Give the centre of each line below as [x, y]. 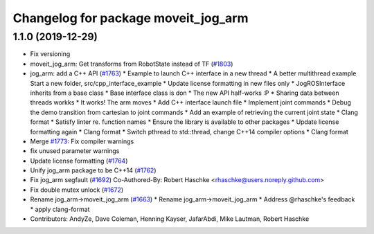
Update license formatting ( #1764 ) [79, 161]
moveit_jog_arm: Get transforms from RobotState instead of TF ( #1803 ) [132, 64]
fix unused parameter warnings [75, 151]
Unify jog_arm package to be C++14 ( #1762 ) [93, 170]
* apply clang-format [60, 209]
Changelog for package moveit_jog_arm [131, 18]
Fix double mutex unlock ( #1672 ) [77, 190]
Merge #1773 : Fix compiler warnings [82, 141]
